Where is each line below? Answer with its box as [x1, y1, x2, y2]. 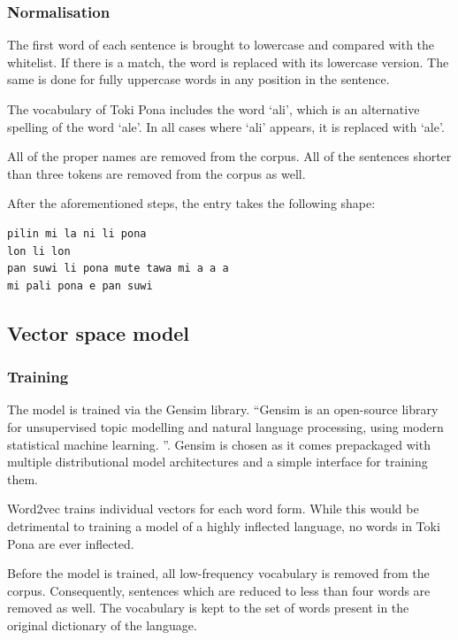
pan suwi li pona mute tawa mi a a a [7, 262, 229, 275]
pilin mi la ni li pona [7, 227, 147, 240]
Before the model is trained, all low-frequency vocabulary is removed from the [7, 564, 430, 582]
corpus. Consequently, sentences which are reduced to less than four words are [7, 581, 431, 599]
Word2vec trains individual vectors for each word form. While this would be [7, 499, 419, 518]
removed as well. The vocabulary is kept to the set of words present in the [7, 598, 409, 617]
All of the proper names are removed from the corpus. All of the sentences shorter [7, 147, 452, 166]
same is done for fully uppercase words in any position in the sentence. [7, 70, 390, 89]
